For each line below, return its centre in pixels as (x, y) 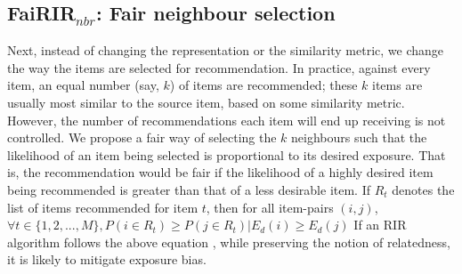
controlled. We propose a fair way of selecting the (142, 137)
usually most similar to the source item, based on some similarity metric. (206, 102)
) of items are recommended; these (263, 85)
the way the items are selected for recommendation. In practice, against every (219, 67)
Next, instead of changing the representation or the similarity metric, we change (226, 50)
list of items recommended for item (103, 207)
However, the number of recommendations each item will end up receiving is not (227, 120)
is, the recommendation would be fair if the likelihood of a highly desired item (220, 172)
